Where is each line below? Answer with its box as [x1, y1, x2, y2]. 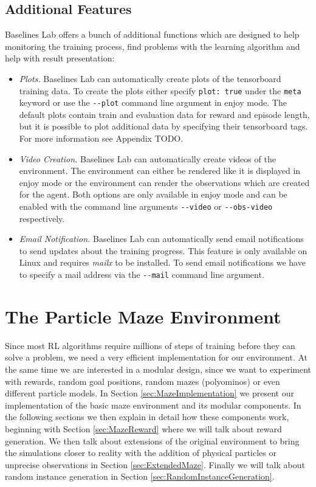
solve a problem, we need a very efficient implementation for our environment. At [5, 351, 308, 364]
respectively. [19, 212, 65, 224]
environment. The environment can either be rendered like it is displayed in [19, 164, 301, 177]
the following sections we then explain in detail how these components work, [5, 410, 289, 423]
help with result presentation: [5, 52, 115, 64]
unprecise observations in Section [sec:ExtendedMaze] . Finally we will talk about [5, 458, 305, 471]
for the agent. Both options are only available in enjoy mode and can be [19, 188, 287, 201]
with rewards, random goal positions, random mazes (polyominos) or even [5, 375, 280, 387]
